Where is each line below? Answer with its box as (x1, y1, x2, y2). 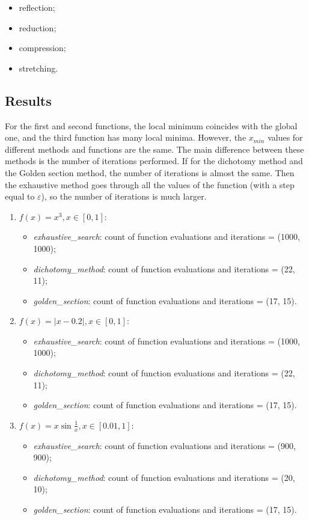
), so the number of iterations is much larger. (41, 190, 207, 203)
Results (5, 91, 52, 109)
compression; (19, 41, 66, 54)
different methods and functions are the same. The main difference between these (5, 142, 304, 155)
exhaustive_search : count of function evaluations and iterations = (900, (33, 439, 296, 451)
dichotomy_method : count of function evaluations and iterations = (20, (33, 471, 295, 483)
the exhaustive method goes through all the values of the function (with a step (5, 178, 295, 191)
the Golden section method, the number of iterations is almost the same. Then (5, 166, 295, 179)
